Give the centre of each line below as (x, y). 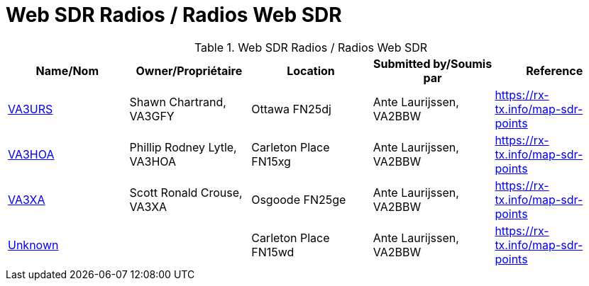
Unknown (33, 245)
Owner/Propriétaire (189, 70)
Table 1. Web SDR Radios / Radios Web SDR (311, 47)
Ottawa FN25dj (291, 109)
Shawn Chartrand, (178, 102)
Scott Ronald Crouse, (186, 192)
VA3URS (31, 109)
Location (311, 70)
